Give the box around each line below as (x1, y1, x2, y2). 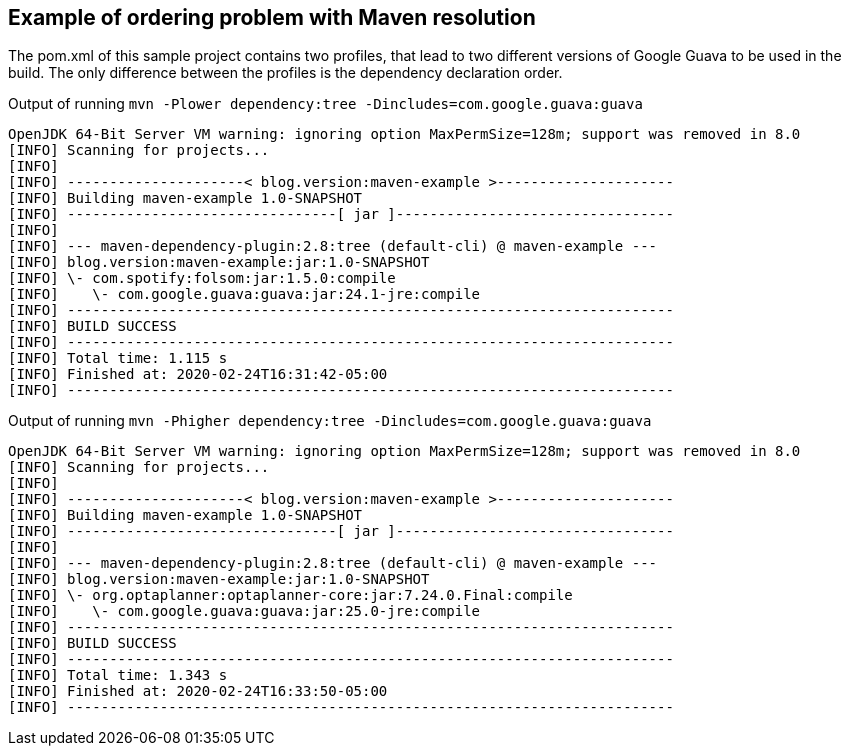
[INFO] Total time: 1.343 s (8, 667, 228, 684)
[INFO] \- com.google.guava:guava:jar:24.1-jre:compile (8, 286, 481, 303)
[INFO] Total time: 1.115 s (8, 350, 228, 367)
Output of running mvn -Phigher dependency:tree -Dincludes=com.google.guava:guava (8, 412, 652, 430)
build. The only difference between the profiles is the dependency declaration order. (8, 64, 563, 82)
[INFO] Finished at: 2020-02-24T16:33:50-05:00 (8, 683, 388, 700)
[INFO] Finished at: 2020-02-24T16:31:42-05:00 (8, 366, 388, 383)
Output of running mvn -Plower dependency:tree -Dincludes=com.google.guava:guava (8, 95, 643, 113)
